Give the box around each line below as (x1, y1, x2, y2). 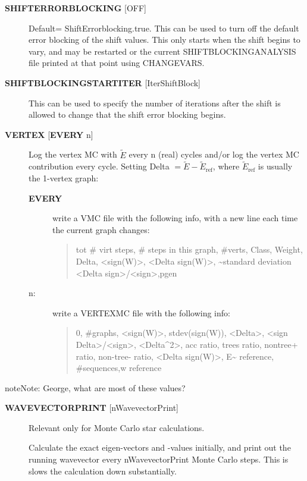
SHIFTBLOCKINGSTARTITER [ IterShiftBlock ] (5, 76, 201, 89)
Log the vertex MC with (29, 148, 117, 161)
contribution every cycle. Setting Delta (29, 160, 170, 172)
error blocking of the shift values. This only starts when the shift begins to (29, 33, 300, 46)
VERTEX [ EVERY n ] (5, 128, 93, 140)
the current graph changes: (52, 223, 150, 235)
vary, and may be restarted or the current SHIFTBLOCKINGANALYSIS (29, 45, 296, 57)
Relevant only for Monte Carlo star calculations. (29, 421, 205, 433)
